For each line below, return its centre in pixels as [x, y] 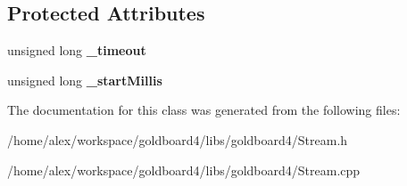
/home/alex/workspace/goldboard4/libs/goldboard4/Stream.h [178, 139]
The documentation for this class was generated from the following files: [204, 110]
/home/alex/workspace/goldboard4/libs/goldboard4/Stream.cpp [184, 170]
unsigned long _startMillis [85, 80]
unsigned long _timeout [77, 50]
